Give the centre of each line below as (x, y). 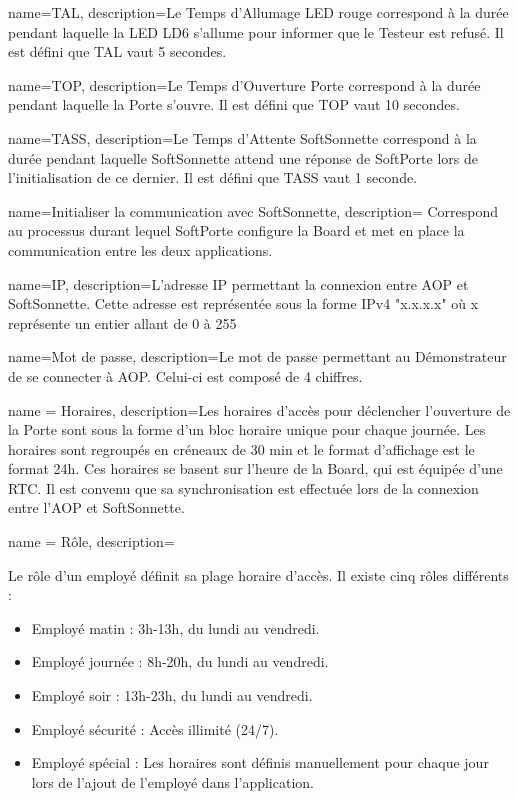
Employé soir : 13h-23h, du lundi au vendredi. (172, 695)
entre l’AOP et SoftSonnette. (96, 507)
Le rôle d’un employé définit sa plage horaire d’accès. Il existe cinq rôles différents (258, 574)
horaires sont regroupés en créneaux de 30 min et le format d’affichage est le (241, 448)
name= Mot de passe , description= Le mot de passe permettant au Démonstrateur (257, 356)
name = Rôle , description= (91, 541)
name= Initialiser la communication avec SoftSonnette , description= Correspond (253, 210)
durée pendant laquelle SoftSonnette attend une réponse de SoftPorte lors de (243, 157)
